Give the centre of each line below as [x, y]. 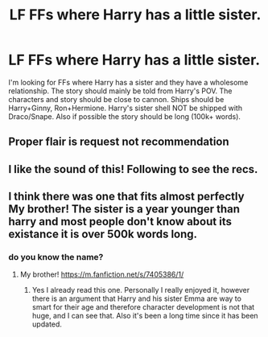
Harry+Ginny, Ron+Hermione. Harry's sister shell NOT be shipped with [126, 108]
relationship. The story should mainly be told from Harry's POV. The [120, 91]
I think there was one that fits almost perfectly [126, 197]
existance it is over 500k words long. [103, 234]
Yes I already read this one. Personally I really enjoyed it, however [141, 290]
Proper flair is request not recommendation [119, 142]
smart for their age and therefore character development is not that [143, 307]
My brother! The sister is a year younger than [124, 210]
